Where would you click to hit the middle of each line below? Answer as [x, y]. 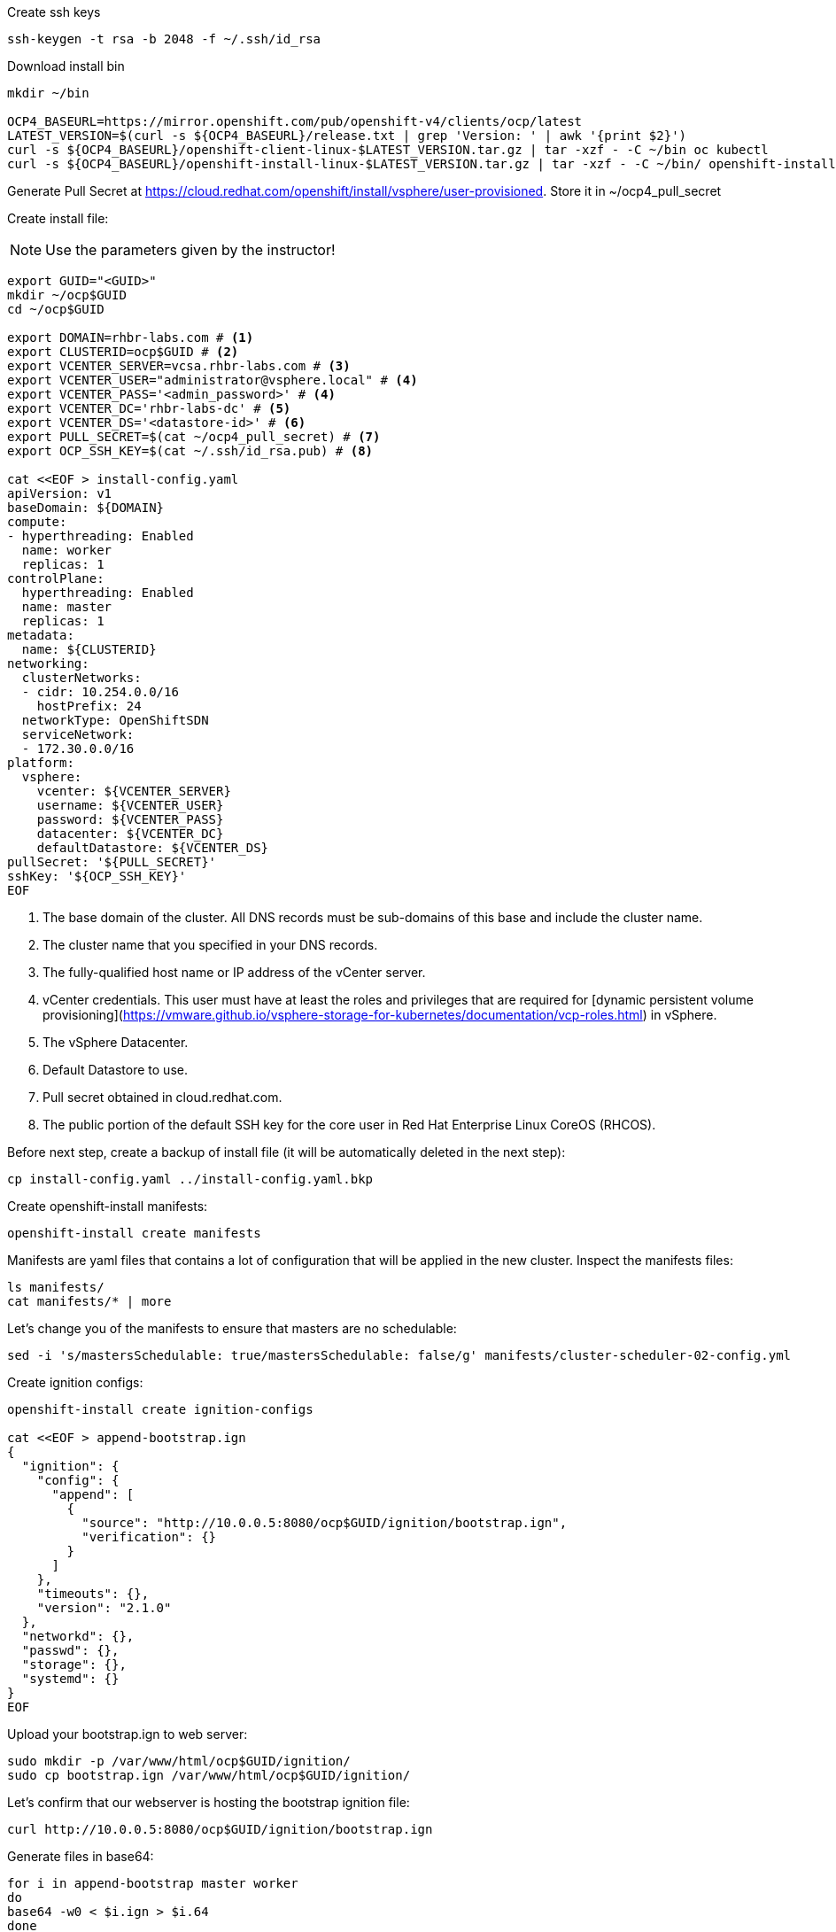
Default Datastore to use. [115, 1070]
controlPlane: [56, 578]
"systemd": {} [70, 1679]
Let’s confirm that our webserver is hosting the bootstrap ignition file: [209, 1802]
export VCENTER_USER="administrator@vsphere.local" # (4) [213, 380]
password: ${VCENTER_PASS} [130, 819]
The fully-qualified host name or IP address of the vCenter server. [234, 972]
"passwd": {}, [70, 1650]
